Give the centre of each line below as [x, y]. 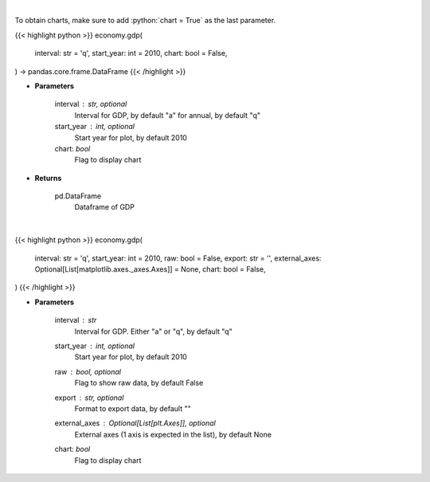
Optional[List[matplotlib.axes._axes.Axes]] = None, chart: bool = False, [150, 269]
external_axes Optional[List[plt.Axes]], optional [135, 423]
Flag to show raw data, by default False [139, 383]
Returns [48, 178]
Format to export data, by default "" [133, 408]
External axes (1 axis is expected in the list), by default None [173, 434]
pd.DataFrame [78, 196]
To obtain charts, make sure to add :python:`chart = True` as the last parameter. [145, 21]
